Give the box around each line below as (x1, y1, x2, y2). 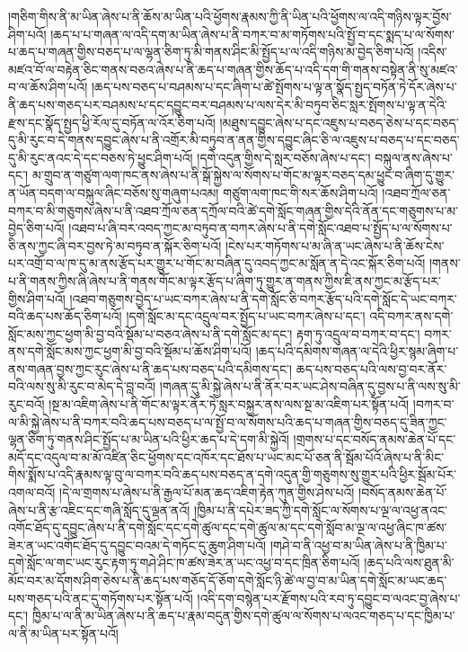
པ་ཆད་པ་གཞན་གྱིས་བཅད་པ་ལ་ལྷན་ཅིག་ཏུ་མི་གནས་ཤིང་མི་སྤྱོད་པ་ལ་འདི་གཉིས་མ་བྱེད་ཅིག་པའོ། (8, 42, 414, 61)
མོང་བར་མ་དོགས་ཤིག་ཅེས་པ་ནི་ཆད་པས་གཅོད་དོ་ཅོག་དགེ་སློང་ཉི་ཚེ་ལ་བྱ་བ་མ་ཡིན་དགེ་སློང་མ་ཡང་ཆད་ (8, 571, 447, 589)
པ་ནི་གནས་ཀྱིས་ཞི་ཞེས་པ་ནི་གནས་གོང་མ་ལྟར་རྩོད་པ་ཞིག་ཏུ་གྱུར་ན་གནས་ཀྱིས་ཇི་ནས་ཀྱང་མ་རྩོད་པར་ (8, 271, 441, 290)
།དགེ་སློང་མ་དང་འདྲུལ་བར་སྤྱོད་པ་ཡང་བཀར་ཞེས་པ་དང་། (126, 307, 366, 326)
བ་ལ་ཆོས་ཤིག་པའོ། (8, 77, 88, 96)
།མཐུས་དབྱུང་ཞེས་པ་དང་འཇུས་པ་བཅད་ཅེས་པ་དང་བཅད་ (219, 112, 459, 131)
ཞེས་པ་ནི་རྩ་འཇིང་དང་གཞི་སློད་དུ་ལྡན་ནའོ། (8, 500, 190, 519)
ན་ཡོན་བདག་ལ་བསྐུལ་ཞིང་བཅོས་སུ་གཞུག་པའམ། (8, 183, 219, 201)
